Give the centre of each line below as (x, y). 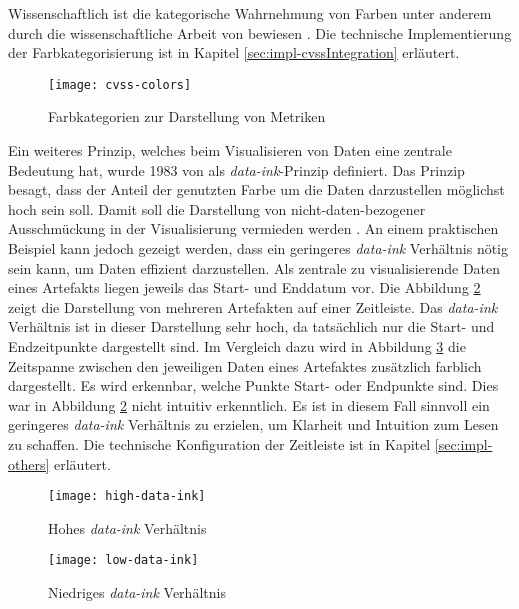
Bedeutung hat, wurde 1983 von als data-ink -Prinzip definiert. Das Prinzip (236, 169)
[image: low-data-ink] (123, 560)
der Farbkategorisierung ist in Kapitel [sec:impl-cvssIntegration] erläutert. (234, 52)
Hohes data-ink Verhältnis (127, 527)
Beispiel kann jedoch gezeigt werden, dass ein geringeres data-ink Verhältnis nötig (258, 248)
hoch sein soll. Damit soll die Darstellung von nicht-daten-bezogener (217, 208)
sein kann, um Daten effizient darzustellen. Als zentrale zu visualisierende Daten (254, 267)
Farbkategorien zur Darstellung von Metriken (187, 116)
